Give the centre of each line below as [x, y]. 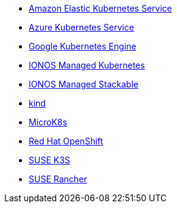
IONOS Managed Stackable [84, 84]
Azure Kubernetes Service [81, 27]
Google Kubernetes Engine [83, 46]
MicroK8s [48, 122]
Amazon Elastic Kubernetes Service [100, 8]
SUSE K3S [49, 160]
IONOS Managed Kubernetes [87, 65]
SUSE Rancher [58, 179]
